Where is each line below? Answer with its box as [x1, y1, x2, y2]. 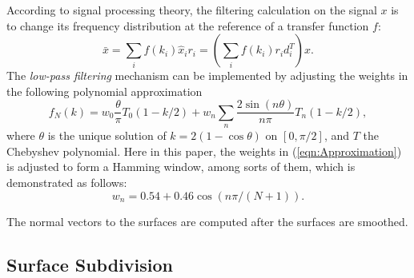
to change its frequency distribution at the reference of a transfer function [6, 17, 369, 34]
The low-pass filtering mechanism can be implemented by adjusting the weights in [6, 67, 408, 84]
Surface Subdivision [6, 252, 173, 276]
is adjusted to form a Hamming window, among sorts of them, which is [6, 158, 356, 175]
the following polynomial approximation [6, 82, 203, 99]
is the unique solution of [47, 127, 167, 144]
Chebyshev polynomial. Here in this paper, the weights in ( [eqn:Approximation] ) [6, 142, 402, 159]
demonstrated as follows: [6, 174, 127, 191]
